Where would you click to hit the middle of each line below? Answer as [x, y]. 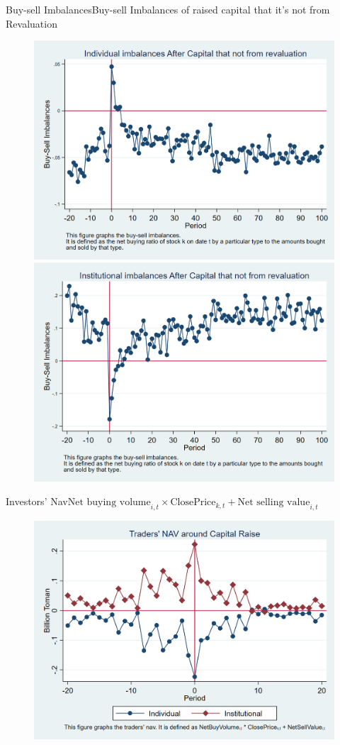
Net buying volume [109, 503]
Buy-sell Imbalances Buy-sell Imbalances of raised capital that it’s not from [168, 9]
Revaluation [32, 23]
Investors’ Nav [37, 501]
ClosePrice [193, 503]
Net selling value [274, 503]
